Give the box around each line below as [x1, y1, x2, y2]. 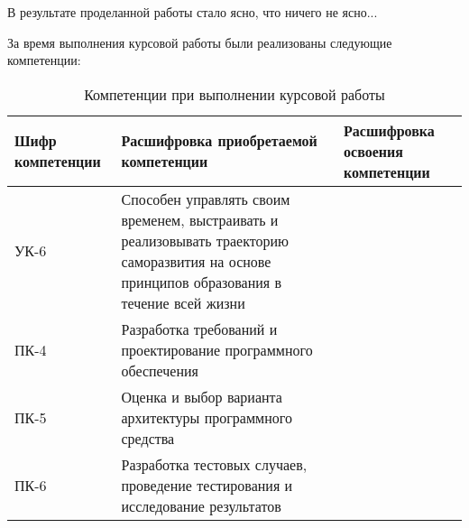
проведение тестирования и [121, 474, 293, 496]
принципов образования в [121, 271, 282, 292]
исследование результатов [121, 495, 281, 516]
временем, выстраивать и [121, 208, 279, 230]
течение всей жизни [121, 292, 245, 313]
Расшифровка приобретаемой [121, 130, 317, 152]
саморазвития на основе [121, 250, 271, 272]
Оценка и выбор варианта [121, 385, 282, 407]
